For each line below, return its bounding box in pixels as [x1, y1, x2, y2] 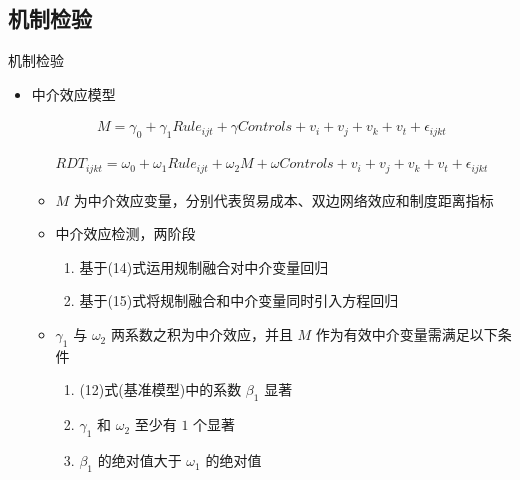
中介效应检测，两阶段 [55, 223, 196, 244]
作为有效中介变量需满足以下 [315, 324, 498, 345]
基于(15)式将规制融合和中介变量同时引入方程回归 [79, 290, 399, 311]
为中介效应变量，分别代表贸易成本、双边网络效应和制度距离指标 [73, 189, 494, 210]
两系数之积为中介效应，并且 [110, 324, 293, 345]
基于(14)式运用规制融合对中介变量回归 [79, 256, 329, 277]
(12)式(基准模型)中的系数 [79, 379, 242, 400]
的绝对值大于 [97, 450, 182, 471]
